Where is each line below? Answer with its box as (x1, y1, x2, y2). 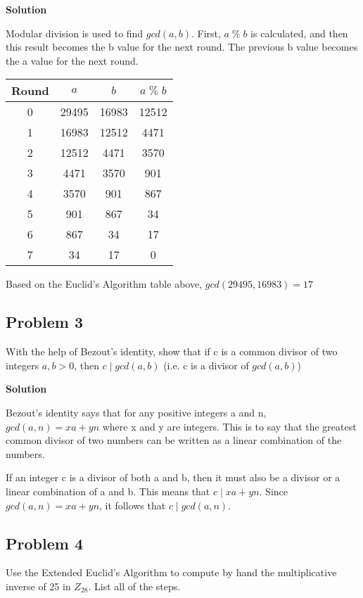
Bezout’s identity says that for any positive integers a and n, (6, 405, 267, 419)
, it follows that (99, 497, 166, 512)
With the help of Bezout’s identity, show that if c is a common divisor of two (6, 344, 338, 359)
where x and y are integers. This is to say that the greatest (102, 419, 357, 433)
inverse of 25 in (6, 578, 71, 593)
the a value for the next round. (6, 53, 139, 68)
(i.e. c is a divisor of (163, 357, 249, 372)
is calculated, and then (250, 25, 348, 40)
